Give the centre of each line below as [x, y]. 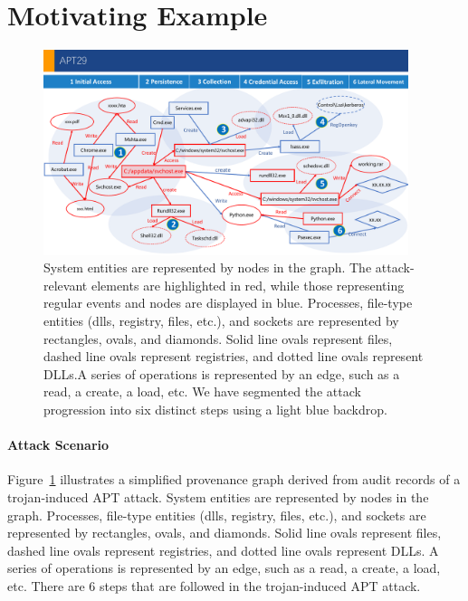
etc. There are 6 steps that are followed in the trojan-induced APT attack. [214, 585]
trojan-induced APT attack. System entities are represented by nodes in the [218, 497]
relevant [66, 285]
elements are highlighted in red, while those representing [248, 285]
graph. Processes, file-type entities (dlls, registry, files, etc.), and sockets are [217, 515]
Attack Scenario [58, 445]
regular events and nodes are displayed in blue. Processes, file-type [228, 303]
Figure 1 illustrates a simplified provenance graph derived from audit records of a [234, 479]
